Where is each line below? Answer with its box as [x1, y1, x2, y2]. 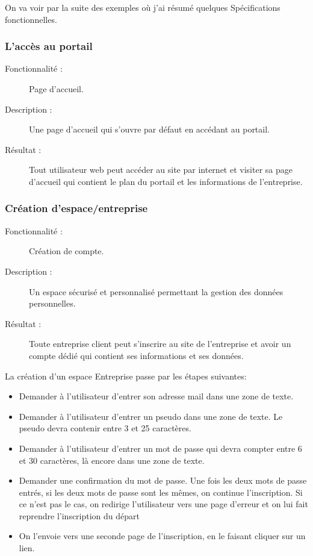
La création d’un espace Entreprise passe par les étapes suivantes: [5, 369, 247, 382]
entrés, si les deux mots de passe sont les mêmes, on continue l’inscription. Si [19, 486, 303, 498]
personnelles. [29, 297, 76, 310]
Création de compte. [29, 245, 104, 257]
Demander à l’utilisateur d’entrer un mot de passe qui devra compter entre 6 [19, 442, 302, 454]
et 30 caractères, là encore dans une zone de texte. [19, 454, 205, 466]
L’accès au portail [5, 39, 93, 54]
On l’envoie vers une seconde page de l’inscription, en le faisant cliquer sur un [19, 529, 306, 542]
